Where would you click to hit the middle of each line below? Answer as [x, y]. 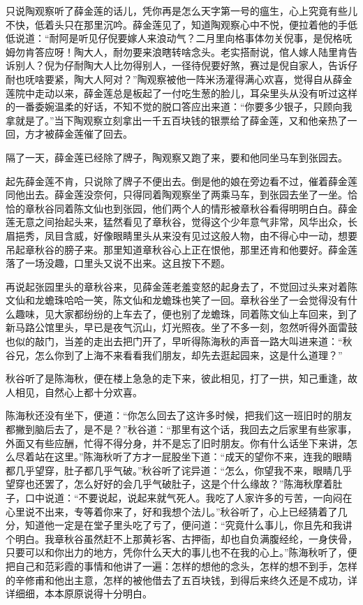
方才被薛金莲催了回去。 [79, 134]
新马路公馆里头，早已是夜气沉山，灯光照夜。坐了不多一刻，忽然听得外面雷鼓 [181, 327]
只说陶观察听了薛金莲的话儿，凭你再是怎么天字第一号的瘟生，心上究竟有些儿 [181, 10]
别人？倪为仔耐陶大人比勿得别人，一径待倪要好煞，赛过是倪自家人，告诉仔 [186, 65]
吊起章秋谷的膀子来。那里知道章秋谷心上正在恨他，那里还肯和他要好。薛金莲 [181, 249]
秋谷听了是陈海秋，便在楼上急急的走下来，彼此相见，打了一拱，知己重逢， [177, 378]
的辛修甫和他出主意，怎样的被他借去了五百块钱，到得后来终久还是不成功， [177, 580]
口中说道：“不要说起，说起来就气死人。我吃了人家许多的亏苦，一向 [179, 497]
